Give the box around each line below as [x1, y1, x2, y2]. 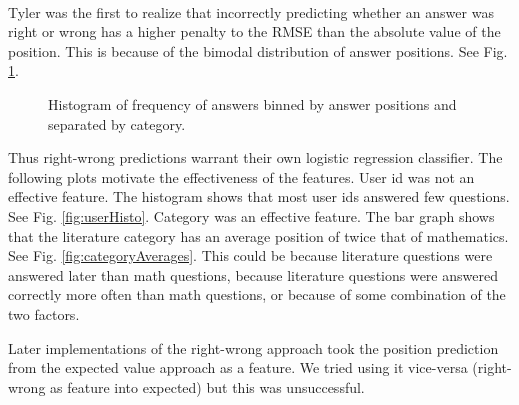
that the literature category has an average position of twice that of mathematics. [8, 225, 509, 246]
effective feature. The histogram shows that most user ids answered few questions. [8, 186, 510, 207]
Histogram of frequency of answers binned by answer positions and [48, 93, 457, 114]
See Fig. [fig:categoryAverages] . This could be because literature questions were [8, 245, 493, 266]
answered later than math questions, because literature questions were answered [8, 264, 498, 285]
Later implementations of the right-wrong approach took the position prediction [8, 337, 499, 358]
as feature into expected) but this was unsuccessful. [50, 376, 365, 397]
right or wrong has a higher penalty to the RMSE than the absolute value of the [8, 21, 501, 42]
